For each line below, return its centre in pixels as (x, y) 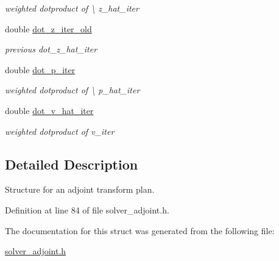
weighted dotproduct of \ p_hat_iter (72, 90)
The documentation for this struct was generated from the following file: (140, 230)
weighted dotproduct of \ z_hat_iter (72, 8)
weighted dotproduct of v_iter (60, 131)
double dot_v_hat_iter (49, 110)
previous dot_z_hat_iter (51, 49)
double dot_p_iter (40, 69)
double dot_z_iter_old (48, 28)
